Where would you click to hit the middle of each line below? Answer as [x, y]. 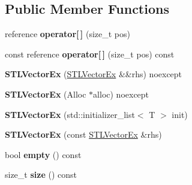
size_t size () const [41, 175]
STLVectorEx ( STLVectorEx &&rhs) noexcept [94, 74]
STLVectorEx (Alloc [46, 94]
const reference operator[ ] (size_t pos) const [90, 54]
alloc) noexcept [121, 94]
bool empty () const [43, 154]
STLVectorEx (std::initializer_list [70, 114]
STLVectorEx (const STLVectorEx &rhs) [83, 134]
